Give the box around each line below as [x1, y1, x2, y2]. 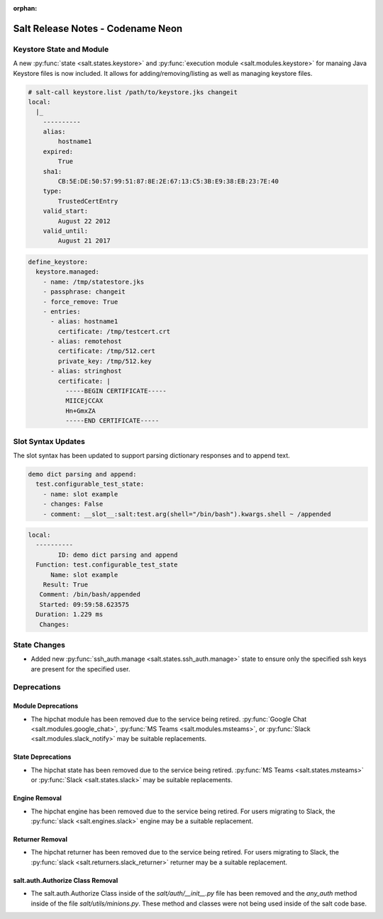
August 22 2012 [57, 217, 111, 225]
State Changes [13, 640, 65, 650]
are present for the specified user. [30, 664, 131, 673]
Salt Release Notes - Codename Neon [13, 22, 183, 35]
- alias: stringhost [50, 367, 122, 375]
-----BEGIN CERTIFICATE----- [65, 387, 167, 395]
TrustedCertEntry [57, 197, 118, 205]
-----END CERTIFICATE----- [65, 417, 160, 425]
